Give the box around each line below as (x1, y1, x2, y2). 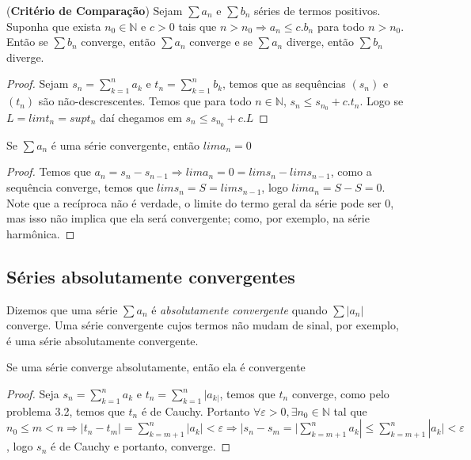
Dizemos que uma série (6, 301, 118, 317)
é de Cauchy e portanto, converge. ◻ (51, 438, 231, 454)
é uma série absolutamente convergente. (6, 332, 199, 348)
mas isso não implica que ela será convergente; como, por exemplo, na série (6, 210, 370, 226)
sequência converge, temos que (6, 179, 154, 196)
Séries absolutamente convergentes (6, 264, 295, 288)
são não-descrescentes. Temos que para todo (38, 93, 252, 109)
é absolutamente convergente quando (151, 301, 328, 317)
